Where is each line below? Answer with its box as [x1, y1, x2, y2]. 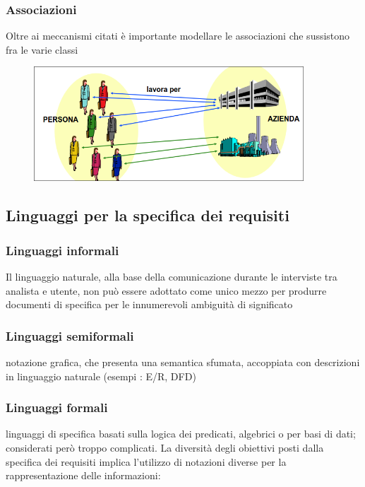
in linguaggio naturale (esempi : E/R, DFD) [6, 368, 196, 383]
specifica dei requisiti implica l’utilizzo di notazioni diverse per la [6, 454, 287, 469]
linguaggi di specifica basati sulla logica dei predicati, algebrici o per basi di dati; [6, 426, 356, 441]
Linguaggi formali [6, 399, 108, 416]
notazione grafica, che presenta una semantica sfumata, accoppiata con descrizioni [6, 355, 360, 370]
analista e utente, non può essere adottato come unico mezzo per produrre [6, 283, 327, 298]
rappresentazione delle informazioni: [6, 468, 161, 483]
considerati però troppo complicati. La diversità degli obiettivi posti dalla [6, 440, 324, 455]
